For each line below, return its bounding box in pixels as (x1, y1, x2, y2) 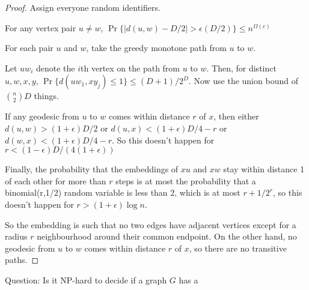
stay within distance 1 (223, 163, 305, 175)
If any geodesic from (5, 110, 79, 122)
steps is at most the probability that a (115, 174, 256, 187)
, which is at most (174, 186, 240, 199)
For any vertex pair (5, 21, 76, 34)
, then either (213, 110, 259, 122)
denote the (35, 61, 75, 74)
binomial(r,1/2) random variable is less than (5, 186, 168, 199)
